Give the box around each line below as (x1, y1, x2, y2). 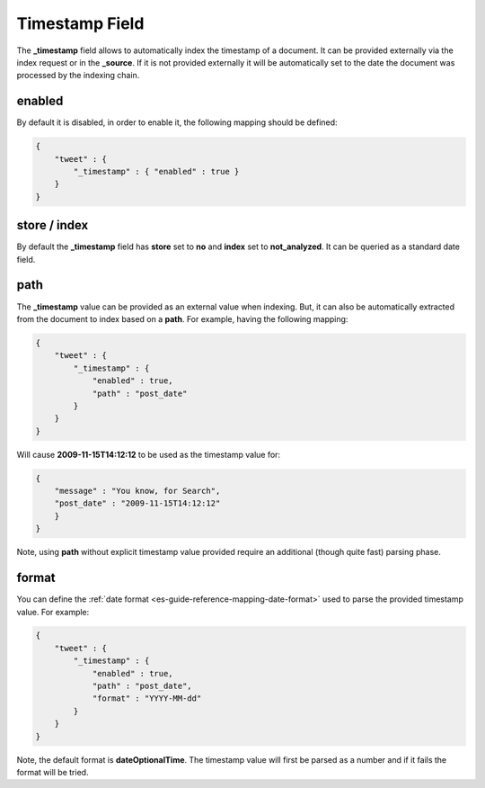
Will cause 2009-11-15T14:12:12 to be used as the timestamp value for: (16, 449, 281, 460)
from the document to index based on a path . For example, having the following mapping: (16, 313, 348, 324)
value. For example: (16, 606, 90, 617)
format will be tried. (16, 766, 89, 777)
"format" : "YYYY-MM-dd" (92, 694, 202, 703)
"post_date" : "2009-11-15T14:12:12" (54, 498, 221, 508)
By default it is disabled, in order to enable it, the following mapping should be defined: (16, 117, 338, 128)
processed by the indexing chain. (16, 70, 140, 81)
